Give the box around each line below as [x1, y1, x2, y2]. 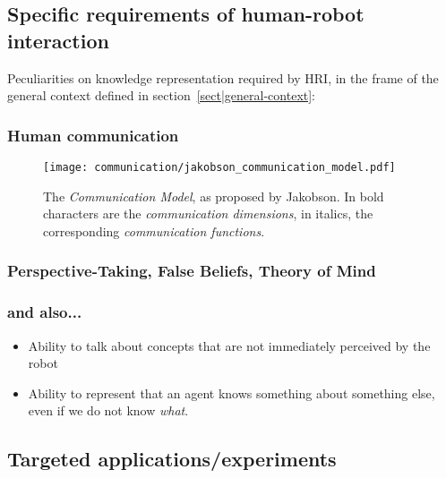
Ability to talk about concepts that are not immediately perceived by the [28, 336, 431, 354]
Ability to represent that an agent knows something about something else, [28, 383, 435, 402]
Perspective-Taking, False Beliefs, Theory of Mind [7, 260, 376, 282]
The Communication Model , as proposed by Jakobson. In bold [43, 186, 384, 205]
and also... [7, 301, 82, 323]
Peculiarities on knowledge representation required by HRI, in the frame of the [7, 68, 439, 87]
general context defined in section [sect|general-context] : [7, 86, 316, 105]
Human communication [7, 124, 179, 146]
